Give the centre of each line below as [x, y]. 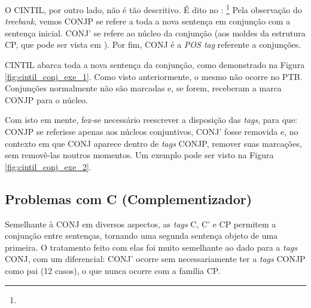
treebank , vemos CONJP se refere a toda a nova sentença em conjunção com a [148, 21]
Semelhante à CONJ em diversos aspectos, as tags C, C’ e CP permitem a [141, 224]
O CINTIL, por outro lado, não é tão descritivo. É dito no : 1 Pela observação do [153, 9]
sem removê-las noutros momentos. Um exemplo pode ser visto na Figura [139, 155]
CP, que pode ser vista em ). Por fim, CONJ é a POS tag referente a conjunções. [153, 44]
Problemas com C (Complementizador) [129, 198]
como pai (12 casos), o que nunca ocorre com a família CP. [113, 270]
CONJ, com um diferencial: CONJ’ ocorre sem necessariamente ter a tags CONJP [155, 259]
